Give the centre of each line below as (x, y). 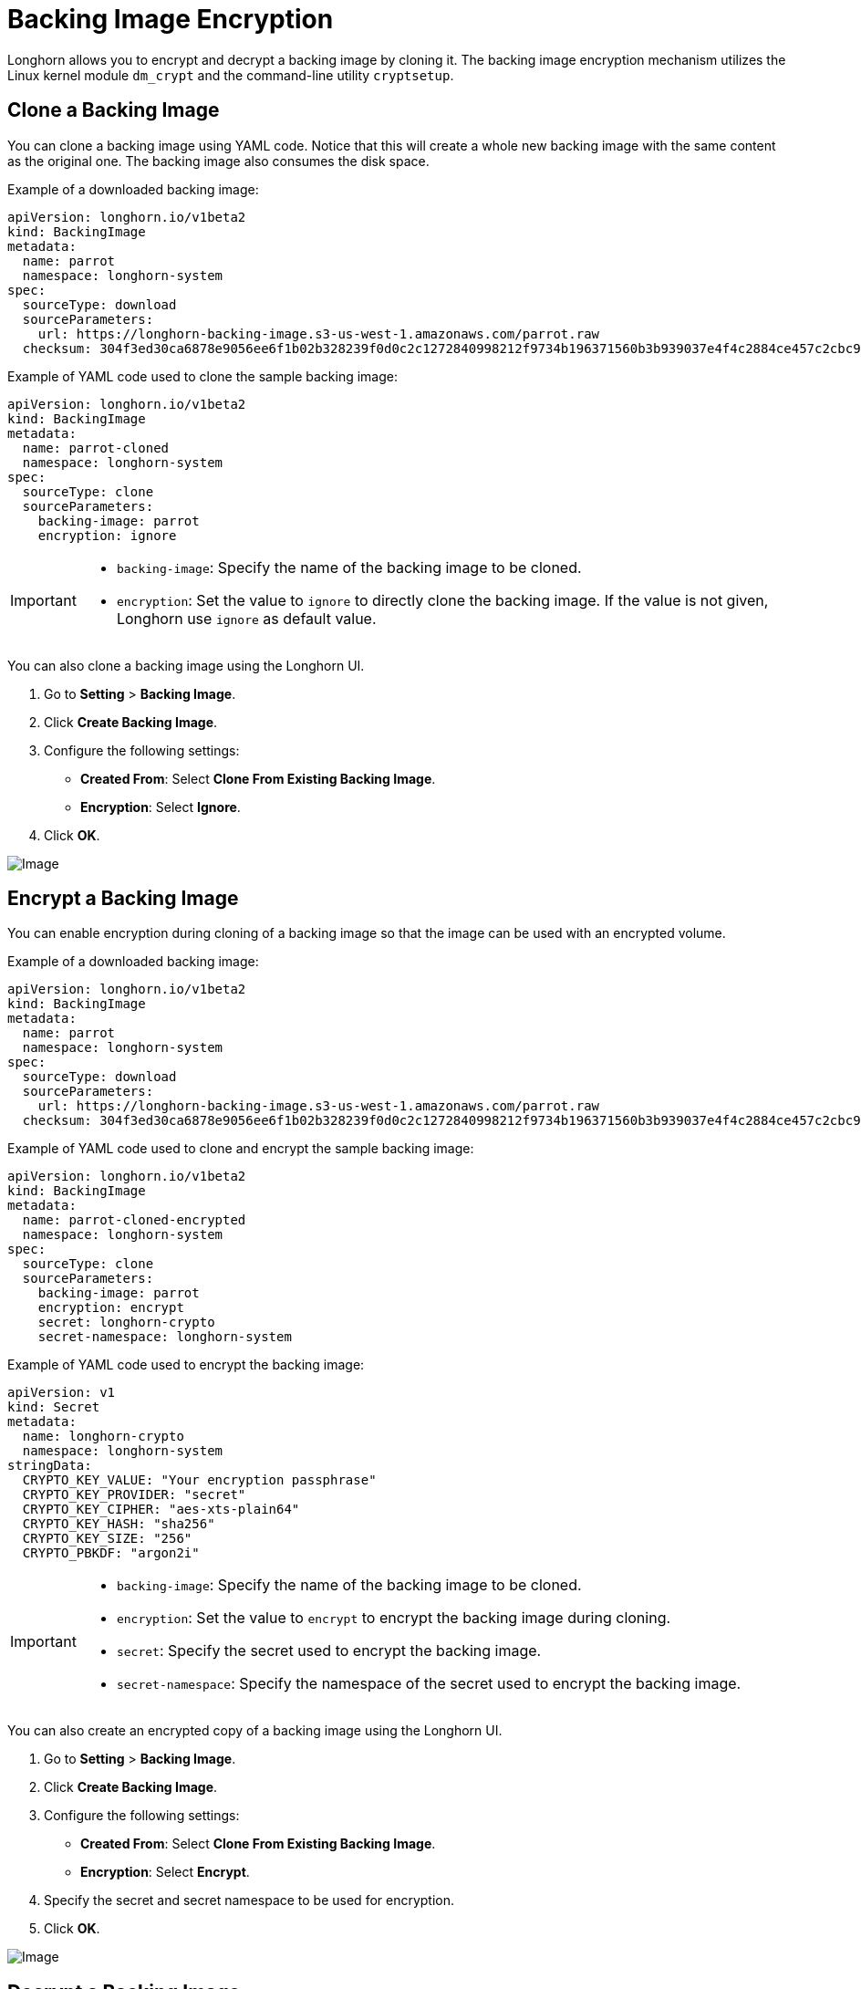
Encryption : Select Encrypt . (165, 1872)
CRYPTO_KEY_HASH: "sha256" (119, 1524)
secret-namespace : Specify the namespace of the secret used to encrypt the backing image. (429, 1684)
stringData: (50, 1466)
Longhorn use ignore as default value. (246, 618)
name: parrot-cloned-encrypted (134, 1220)
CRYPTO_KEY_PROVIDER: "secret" (134, 1495)
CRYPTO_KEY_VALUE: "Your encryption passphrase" (199, 1480)
